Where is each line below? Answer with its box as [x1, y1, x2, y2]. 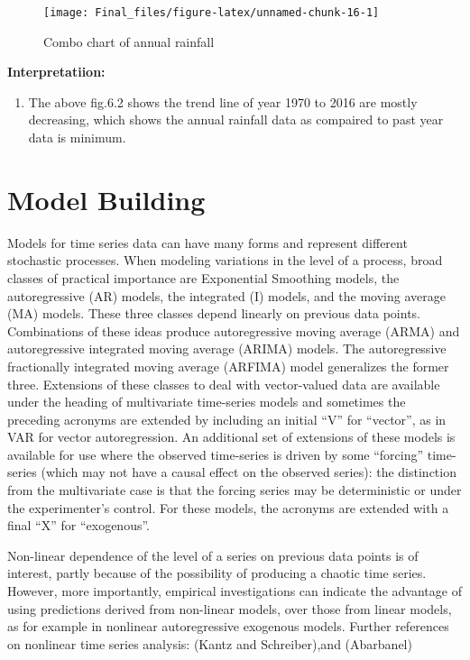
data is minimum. [28, 128, 126, 147]
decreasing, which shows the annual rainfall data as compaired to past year [28, 110, 444, 129]
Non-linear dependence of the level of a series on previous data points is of [7, 545, 419, 564]
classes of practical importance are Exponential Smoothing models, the [7, 268, 400, 287]
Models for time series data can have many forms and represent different [7, 233, 408, 252]
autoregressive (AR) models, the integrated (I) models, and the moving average [7, 286, 446, 305]
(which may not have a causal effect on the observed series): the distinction [41, 463, 456, 481]
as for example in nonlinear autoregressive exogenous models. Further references [7, 617, 449, 636]
